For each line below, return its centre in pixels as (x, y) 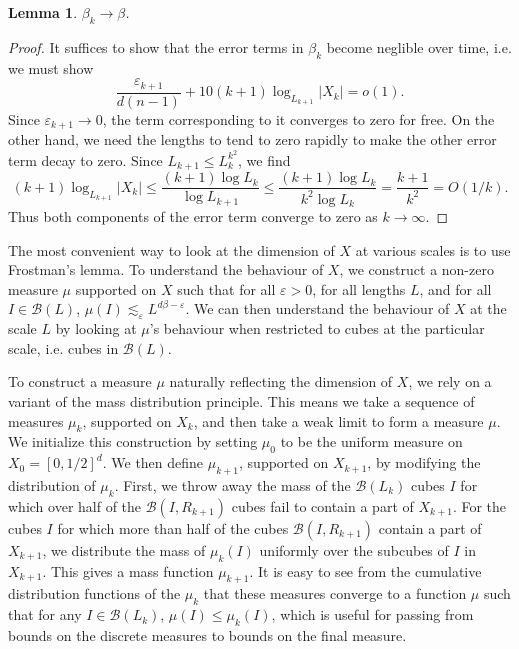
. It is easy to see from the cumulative (365, 570)
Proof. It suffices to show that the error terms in (156, 46)
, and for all (455, 288)
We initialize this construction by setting (133, 441)
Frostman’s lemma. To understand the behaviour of (166, 269)
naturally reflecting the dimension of (281, 381)
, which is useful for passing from (372, 614)
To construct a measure (80, 381)
